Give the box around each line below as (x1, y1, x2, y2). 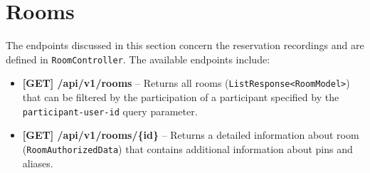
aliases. (22, 155, 53, 170)
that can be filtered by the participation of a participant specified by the (22, 90, 339, 105)
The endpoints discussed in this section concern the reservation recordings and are (6, 38, 364, 53)
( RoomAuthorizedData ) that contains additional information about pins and (22, 141, 353, 156)
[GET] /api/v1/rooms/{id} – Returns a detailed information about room (22, 127, 359, 142)
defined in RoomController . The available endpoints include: (6, 51, 270, 66)
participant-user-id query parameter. (22, 103, 198, 118)
